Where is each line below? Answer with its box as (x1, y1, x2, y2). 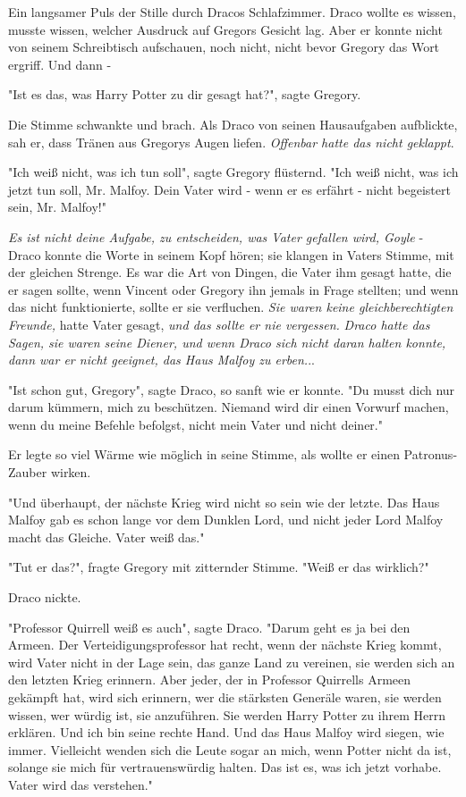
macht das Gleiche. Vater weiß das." (8, 527, 205, 546)
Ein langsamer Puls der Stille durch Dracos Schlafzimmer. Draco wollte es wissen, (8, 3, 456, 21)
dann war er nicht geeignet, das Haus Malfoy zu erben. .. (8, 350, 315, 369)
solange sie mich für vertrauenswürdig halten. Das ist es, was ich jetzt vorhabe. (8, 758, 442, 776)
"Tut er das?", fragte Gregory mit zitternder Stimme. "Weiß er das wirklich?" (8, 558, 429, 576)
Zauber (8, 463, 47, 482)
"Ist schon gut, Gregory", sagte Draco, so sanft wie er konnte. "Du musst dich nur (8, 380, 455, 398)
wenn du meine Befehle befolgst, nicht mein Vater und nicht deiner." (8, 415, 383, 433)
